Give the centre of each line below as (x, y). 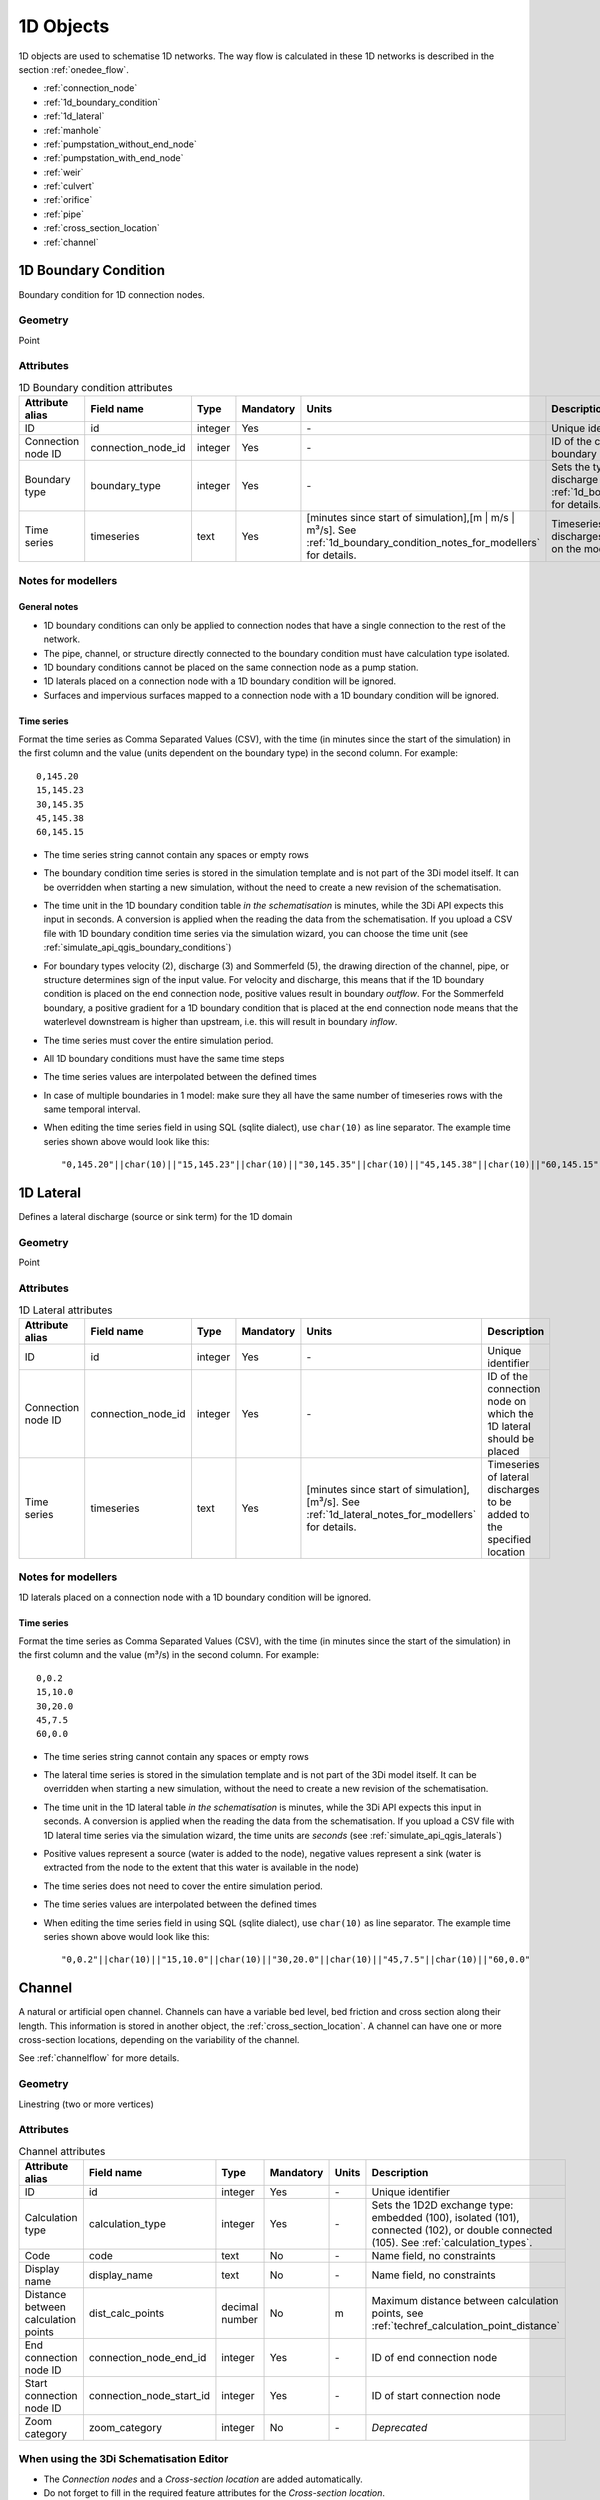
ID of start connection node (436, 2396)
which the (510, 1413)
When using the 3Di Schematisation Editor (123, 2459)
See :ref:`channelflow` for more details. (99, 2058)
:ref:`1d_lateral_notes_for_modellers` (391, 1514)
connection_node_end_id (147, 2358)
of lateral (508, 1477)
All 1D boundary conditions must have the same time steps (164, 1058)
